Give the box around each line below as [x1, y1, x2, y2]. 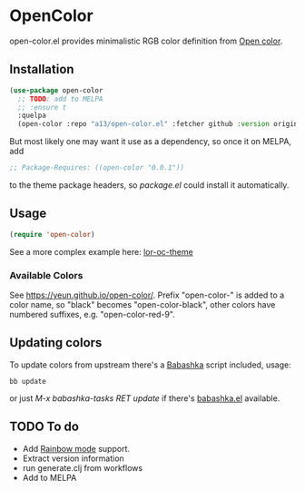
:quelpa [17, 111, 47, 121]
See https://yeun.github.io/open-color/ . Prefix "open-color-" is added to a [9, 289, 285, 300]
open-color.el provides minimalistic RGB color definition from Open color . [9, 35, 283, 46]
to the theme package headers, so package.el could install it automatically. [9, 180, 290, 191]
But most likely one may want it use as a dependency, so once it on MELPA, [9, 136, 292, 147]
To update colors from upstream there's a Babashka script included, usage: [9, 359, 292, 370]
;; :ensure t [17, 103, 67, 112]
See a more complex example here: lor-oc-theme [9, 246, 193, 257]
